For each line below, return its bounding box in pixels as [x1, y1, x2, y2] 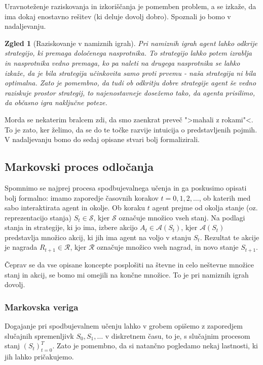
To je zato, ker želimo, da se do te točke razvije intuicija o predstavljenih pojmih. [5, 124, 257, 134]
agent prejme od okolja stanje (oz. [152, 202, 258, 213]
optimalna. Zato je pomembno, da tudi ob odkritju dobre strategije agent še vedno [5, 77, 256, 88]
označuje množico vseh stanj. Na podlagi [119, 212, 245, 222]
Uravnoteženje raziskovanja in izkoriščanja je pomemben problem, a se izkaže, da [5, 1, 256, 11]
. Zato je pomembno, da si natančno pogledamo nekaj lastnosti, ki [52, 340, 258, 351]
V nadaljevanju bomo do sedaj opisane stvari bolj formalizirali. [5, 134, 200, 145]
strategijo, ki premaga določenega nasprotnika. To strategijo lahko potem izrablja [5, 48, 252, 58]
